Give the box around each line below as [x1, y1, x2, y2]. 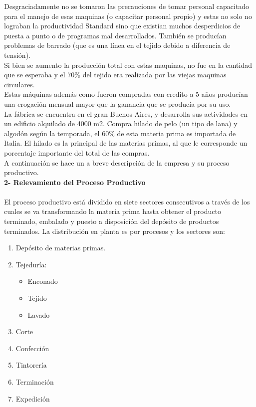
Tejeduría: [15, 259, 47, 269]
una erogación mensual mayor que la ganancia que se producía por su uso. [4, 98, 231, 109]
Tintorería [15, 360, 47, 370]
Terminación [15, 377, 54, 387]
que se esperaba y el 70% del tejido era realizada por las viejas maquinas [4, 69, 227, 80]
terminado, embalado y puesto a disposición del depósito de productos [4, 216, 219, 226]
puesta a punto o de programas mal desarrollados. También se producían [4, 30, 227, 40]
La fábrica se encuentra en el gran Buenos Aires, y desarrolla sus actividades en [4, 108, 248, 119]
